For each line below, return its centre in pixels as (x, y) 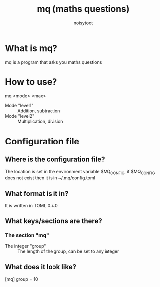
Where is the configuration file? (55, 160)
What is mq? (31, 48)
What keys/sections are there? (54, 221)
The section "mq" (27, 235)
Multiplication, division (40, 121)
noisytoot (83, 23)
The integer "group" (26, 246)
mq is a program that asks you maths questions (53, 62)
